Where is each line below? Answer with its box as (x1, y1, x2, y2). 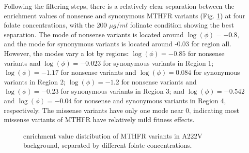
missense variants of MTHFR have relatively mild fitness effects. (4, 114, 195, 125)
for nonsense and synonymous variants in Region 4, (74, 95, 226, 105)
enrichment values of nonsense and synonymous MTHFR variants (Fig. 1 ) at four (4, 10, 246, 20)
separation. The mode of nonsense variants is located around (4, 29, 184, 39)
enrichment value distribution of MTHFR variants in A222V (23, 130, 202, 140)
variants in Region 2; (4, 76, 66, 86)
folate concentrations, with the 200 (4, 20, 107, 30)
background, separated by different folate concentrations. (23, 140, 192, 150)
